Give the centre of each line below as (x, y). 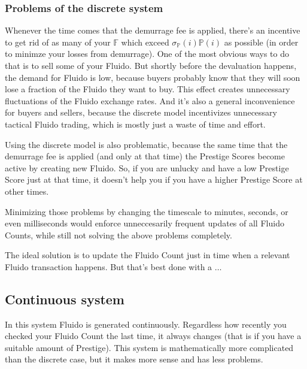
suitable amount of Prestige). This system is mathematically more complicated (149, 347)
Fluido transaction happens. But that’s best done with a (109, 266)
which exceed (145, 42)
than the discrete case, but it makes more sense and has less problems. (134, 359)
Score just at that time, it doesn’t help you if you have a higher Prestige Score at (154, 179)
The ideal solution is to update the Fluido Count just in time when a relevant (148, 255)
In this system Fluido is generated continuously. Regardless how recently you (146, 324)
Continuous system (65, 299)
